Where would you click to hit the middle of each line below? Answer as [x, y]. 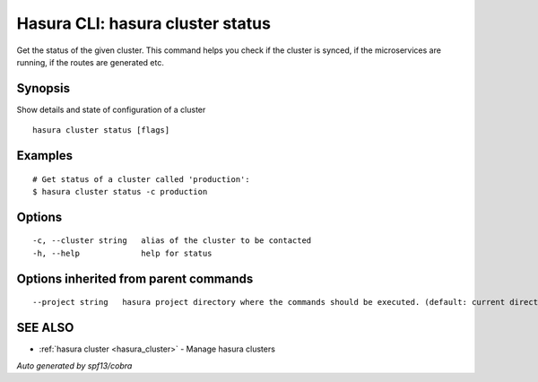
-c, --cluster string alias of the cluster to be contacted [172, 241]
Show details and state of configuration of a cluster [111, 109]
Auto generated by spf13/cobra [74, 365]
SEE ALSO [45, 328]
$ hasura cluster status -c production [120, 192]
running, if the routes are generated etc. [91, 62]
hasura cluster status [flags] [101, 130]
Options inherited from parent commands [135, 278]
